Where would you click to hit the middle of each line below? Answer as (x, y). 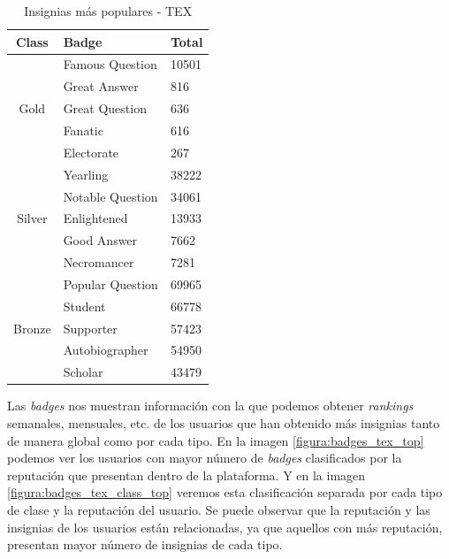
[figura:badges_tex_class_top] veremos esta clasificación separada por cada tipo (225, 492)
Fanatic (83, 130)
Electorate (91, 152)
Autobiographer (106, 350)
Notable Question (110, 196)
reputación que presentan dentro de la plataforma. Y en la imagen (186, 475)
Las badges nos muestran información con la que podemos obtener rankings (210, 406)
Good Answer (100, 240)
